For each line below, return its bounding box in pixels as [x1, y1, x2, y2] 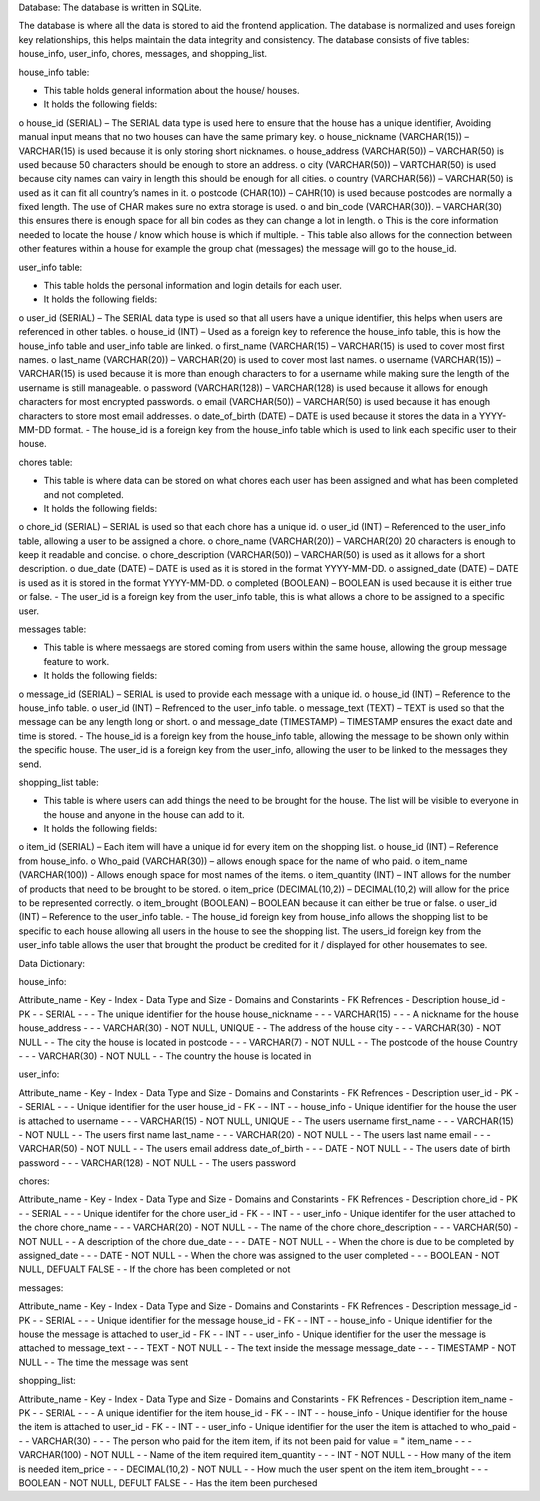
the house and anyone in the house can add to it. [43, 808, 245, 820]
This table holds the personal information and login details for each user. [43, 280, 342, 292]
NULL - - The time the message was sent [18, 1356, 189, 1368]
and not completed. [43, 488, 124, 500]
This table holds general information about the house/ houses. [43, 84, 300, 96]
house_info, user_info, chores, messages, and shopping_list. [18, 48, 268, 60]
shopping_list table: [18, 776, 99, 788]
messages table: [18, 623, 87, 635]
